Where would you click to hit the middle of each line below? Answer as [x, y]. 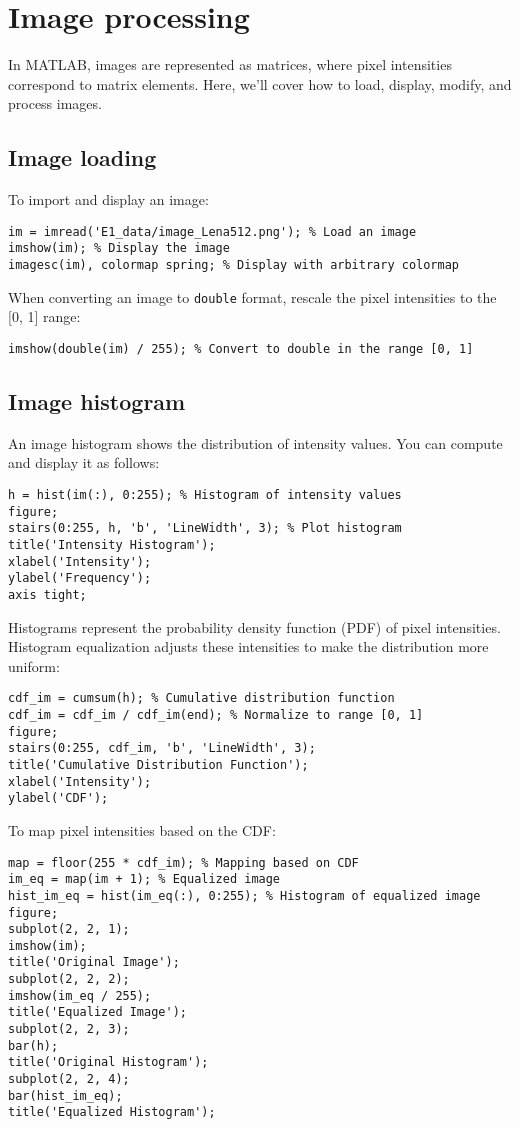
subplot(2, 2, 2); [69, 979]
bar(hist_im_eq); [65, 1095]
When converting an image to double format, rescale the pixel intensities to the [252, 296]
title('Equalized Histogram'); [112, 1112]
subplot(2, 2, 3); [69, 1029]
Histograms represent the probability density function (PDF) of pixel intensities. [254, 626]
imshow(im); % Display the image [119, 248]
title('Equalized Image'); [97, 1012]
